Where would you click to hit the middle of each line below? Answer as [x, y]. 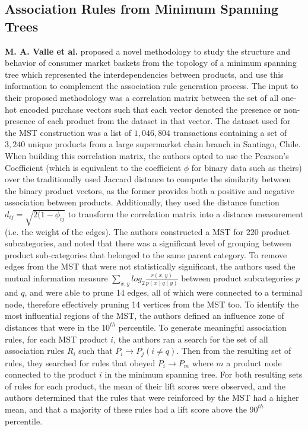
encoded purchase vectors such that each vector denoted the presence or [150, 109]
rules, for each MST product [56, 339]
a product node [254, 362]
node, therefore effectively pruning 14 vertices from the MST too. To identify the [152, 304]
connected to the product [51, 374]
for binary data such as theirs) [247, 167]
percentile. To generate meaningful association [202, 327]
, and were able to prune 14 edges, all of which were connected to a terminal [163, 292]
